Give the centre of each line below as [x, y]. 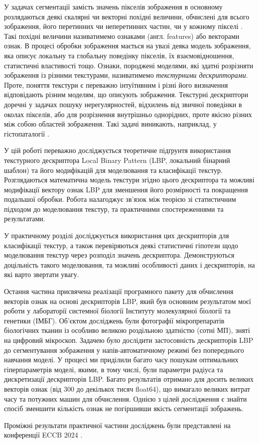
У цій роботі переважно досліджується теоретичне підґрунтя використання [118, 150]
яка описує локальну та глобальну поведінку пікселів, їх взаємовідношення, [119, 55]
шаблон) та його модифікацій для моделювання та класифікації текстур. [114, 170]
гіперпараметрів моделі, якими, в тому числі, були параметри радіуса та [114, 369]
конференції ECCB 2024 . [43, 435]
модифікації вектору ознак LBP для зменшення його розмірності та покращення [126, 189]
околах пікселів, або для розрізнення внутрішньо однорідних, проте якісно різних [128, 114]
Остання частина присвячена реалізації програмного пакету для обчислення [119, 291]
